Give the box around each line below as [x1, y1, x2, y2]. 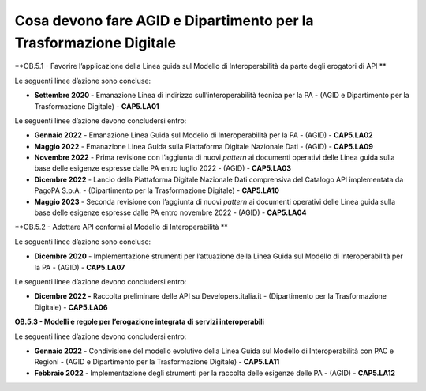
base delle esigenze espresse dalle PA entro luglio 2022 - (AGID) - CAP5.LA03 [34, 164, 292, 173]
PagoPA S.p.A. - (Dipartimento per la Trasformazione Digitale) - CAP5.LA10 [34, 186, 280, 195]
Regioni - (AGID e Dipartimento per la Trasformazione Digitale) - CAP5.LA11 [34, 357, 280, 367]
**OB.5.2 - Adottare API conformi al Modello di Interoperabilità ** [14, 222, 228, 232]
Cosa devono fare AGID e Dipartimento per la [14, 12, 315, 29]
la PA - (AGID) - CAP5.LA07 [34, 262, 125, 272]
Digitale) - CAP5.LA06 [34, 303, 108, 312]
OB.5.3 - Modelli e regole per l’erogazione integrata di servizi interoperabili [14, 317, 264, 327]
